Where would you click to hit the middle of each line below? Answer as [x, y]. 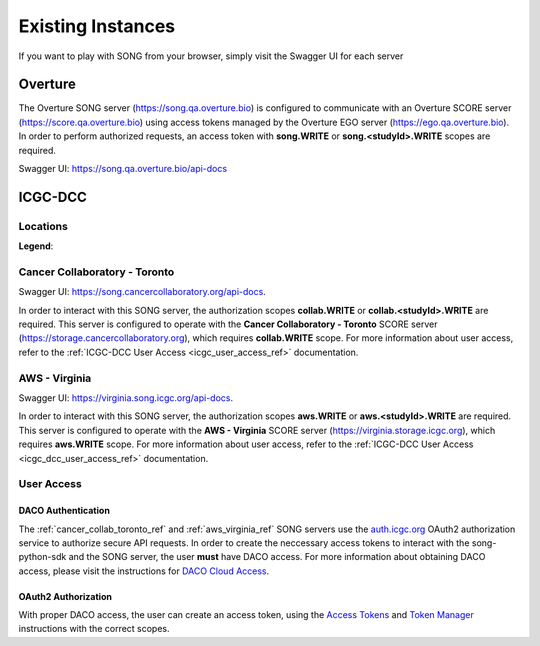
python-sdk [42, 557]
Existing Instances [97, 26]
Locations [43, 226]
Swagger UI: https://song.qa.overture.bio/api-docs [123, 169]
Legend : [36, 246]
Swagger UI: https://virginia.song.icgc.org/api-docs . [126, 398]
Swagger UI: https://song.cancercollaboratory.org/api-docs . [142, 292]
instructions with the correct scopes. [94, 629]
